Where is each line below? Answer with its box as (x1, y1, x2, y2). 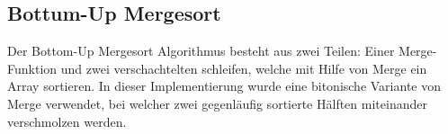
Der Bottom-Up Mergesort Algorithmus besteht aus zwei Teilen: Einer (7, 41, 395, 60)
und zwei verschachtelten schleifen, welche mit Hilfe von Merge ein (60, 58, 427, 77)
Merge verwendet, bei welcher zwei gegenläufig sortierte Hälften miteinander (7, 94, 427, 112)
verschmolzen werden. (7, 112, 127, 130)
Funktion (7, 58, 58, 77)
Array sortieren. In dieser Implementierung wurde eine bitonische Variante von (7, 76, 441, 95)
